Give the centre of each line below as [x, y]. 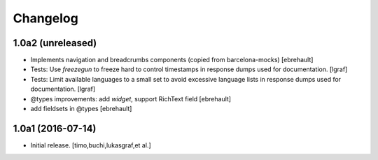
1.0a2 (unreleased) [55, 43]
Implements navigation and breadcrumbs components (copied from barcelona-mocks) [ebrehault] [172, 60]
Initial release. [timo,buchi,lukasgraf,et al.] [91, 145]
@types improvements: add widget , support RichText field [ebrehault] [131, 99]
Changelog [45, 18]
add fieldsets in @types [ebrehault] [81, 109]
